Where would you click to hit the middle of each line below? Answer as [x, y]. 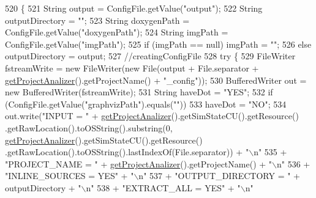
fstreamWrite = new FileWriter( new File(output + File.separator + [132, 68]
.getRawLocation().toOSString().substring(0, [89, 127]
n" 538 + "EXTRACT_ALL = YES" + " [163, 187]
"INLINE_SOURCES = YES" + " [70, 176]
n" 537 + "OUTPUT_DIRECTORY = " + [219, 176]
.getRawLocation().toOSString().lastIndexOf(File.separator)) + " [127, 152]
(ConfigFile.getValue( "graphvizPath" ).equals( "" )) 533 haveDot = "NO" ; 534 [146, 104]
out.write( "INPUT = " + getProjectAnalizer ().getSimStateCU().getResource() [152, 116]
